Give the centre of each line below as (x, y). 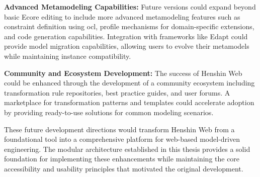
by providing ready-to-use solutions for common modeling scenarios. (109, 112)
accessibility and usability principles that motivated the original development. (124, 168)
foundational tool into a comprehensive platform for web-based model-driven (122, 139)
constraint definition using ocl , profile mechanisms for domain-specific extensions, (129, 26)
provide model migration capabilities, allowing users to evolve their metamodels (127, 46)
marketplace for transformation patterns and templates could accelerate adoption (129, 102)
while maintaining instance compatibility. (68, 56)
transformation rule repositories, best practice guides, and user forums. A (117, 92)
